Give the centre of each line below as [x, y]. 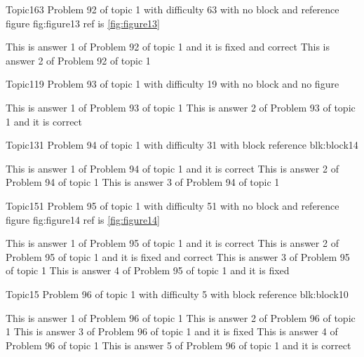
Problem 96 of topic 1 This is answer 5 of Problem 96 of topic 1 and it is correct [178, 345]
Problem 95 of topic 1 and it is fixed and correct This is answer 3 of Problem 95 [178, 256]
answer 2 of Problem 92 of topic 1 [78, 60]
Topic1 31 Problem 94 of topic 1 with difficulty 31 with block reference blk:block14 [182, 145]
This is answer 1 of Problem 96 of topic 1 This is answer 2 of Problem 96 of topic [181, 317]
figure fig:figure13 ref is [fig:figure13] [83, 23]
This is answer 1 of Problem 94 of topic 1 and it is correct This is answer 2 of [172, 168]
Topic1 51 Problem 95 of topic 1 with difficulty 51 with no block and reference [173, 205]
